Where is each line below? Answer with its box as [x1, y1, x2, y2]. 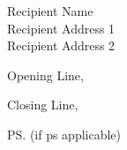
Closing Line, [7, 95, 78, 114]
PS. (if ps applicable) [7, 124, 122, 143]
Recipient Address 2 [7, 36, 116, 55]
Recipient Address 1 [7, 19, 116, 37]
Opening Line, [7, 65, 84, 84]
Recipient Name [7, 2, 93, 19]
